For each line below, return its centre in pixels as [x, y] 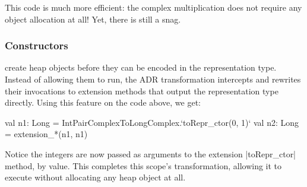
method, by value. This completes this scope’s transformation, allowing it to [143, 165]
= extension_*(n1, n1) [46, 134]
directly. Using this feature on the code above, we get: [103, 102]
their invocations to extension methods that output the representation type [142, 91]
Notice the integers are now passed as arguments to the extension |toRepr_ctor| [151, 153]
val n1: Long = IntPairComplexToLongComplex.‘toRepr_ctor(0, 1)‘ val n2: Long [152, 122]
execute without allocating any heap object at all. [95, 177]
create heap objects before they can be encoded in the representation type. [141, 67]
